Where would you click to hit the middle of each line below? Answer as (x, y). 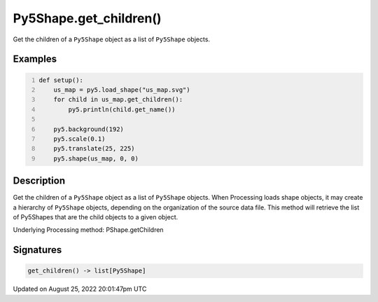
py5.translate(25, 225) (94, 149)
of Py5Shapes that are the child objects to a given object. (96, 217)
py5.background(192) (89, 129)
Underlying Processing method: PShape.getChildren (88, 230)
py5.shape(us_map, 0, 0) (96, 158)
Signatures (37, 250)
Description (39, 181)
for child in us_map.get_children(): (118, 99)
